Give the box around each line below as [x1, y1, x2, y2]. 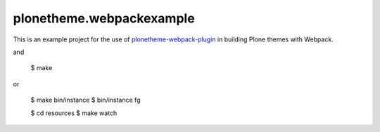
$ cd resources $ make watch [30, 109, 118, 117]
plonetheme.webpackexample [13, 11, 195, 26]
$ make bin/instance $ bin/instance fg [30, 95, 141, 105]
